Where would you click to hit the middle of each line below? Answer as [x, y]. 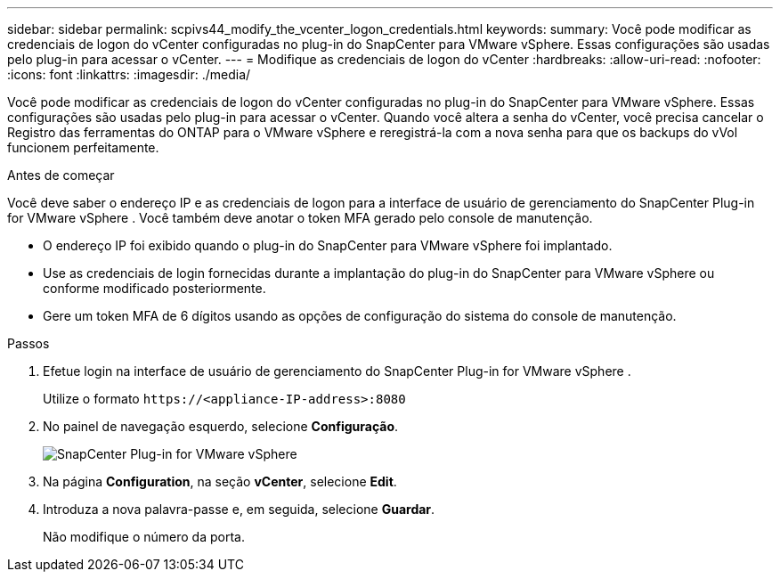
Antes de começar [61, 175]
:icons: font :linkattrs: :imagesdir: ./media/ [129, 74]
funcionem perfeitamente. [83, 147]
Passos [28, 343]
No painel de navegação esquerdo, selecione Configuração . [221, 426]
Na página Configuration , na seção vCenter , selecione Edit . [220, 481]
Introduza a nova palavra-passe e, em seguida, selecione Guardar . [239, 509]
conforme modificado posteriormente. [154, 288]
